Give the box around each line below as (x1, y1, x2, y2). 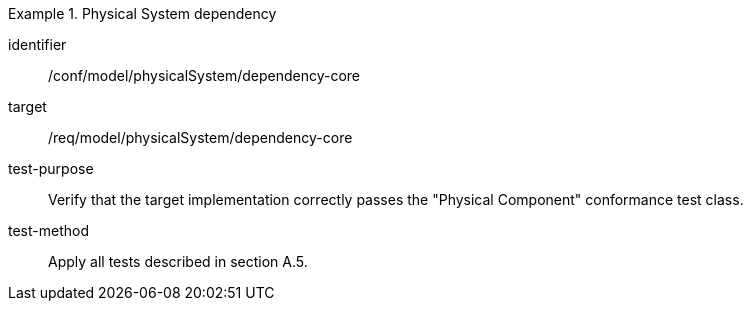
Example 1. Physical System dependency (8, 5, 277, 22)
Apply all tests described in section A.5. (48, 253, 308, 270)
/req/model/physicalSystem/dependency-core (48, 129, 353, 146)
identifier (8, 36, 67, 53)
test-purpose (8, 160, 94, 177)
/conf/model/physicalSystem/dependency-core (48, 67, 361, 84)
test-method (8, 222, 89, 239)
